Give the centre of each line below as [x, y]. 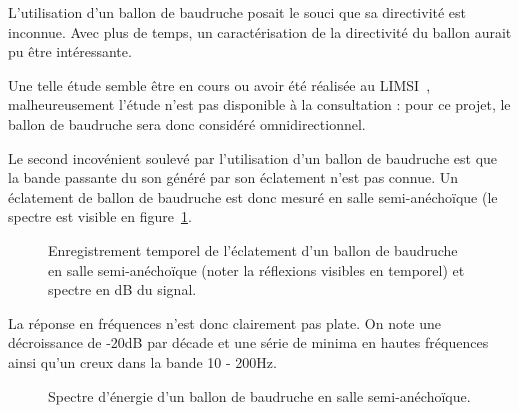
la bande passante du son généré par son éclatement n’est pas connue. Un [233, 177]
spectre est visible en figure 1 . [100, 216]
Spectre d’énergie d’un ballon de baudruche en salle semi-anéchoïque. [259, 395]
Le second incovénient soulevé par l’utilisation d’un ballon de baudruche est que [253, 157]
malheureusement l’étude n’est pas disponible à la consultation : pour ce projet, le [259, 104]
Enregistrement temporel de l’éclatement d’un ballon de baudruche [253, 249]
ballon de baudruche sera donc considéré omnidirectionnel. [187, 123]
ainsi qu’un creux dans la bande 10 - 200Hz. [142, 361]
